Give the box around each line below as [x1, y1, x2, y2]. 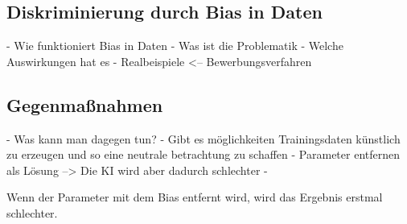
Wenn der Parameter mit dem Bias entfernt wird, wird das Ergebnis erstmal [6, 189, 383, 205]
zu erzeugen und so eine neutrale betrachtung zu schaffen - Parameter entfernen [6, 146, 400, 163]
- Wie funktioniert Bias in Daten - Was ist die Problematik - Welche [6, 37, 343, 54]
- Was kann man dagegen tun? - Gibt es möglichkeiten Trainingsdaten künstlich [6, 130, 401, 147]
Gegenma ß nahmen [6, 92, 163, 117]
